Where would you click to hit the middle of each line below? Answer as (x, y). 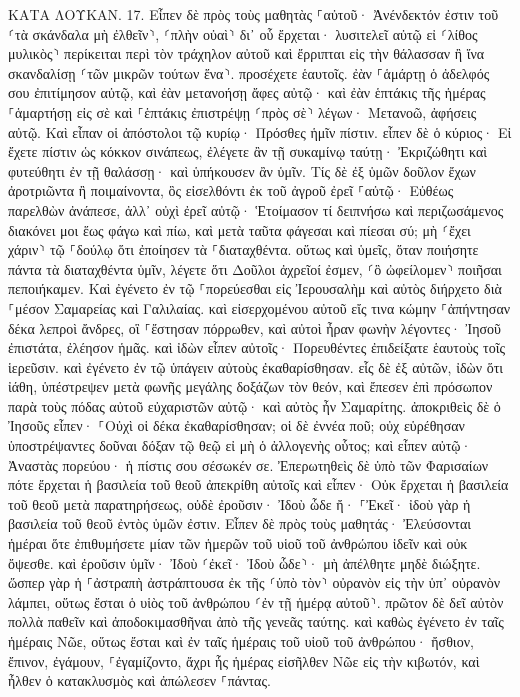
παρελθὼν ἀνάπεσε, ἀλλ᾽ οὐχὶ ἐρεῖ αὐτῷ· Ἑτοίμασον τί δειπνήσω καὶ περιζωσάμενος (256, 209)
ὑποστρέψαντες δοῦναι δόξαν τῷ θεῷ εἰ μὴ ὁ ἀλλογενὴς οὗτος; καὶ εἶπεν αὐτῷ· (240, 445)
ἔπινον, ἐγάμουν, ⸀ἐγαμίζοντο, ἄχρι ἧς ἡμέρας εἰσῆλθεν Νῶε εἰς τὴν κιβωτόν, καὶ (244, 660)
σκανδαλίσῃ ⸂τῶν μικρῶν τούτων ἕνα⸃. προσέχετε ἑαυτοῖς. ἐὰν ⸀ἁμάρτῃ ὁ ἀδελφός (249, 72)
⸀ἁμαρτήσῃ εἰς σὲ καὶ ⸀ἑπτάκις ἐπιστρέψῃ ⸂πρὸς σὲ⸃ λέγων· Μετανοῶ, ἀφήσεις (242, 111)
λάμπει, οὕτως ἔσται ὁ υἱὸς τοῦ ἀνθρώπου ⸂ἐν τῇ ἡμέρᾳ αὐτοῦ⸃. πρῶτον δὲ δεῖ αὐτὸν (256, 601)
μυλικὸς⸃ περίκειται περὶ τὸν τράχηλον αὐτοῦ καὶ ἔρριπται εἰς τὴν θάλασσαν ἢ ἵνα (246, 53)
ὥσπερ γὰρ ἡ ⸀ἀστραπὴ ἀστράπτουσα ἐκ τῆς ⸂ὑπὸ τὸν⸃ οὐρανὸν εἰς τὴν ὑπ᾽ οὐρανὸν (254, 582)
